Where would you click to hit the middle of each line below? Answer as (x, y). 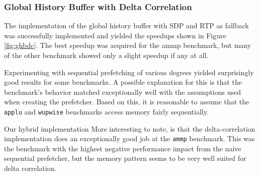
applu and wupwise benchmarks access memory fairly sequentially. (106, 111)
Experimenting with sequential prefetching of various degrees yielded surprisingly (129, 72)
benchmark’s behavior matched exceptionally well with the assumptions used (123, 92)
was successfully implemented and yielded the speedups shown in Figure (115, 35)
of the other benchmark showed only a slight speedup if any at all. (106, 55)
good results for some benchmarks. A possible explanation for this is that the (123, 82)
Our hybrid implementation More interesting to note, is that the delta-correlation (130, 128)
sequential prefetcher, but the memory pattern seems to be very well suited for (125, 158)
